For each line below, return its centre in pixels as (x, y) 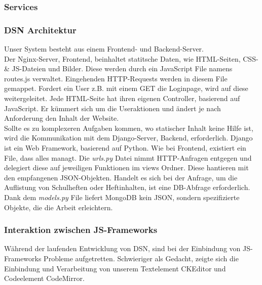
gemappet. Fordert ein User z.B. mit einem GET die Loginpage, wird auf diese (126, 88)
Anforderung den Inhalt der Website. (62, 118)
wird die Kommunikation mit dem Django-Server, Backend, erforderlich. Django (128, 138)
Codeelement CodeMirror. (44, 278)
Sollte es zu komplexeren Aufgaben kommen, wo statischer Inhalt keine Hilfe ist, (129, 128)
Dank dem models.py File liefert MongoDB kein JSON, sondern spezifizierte (122, 197)
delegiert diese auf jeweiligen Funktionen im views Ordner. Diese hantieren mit (126, 168)
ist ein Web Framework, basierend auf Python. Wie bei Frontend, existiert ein (125, 148)
